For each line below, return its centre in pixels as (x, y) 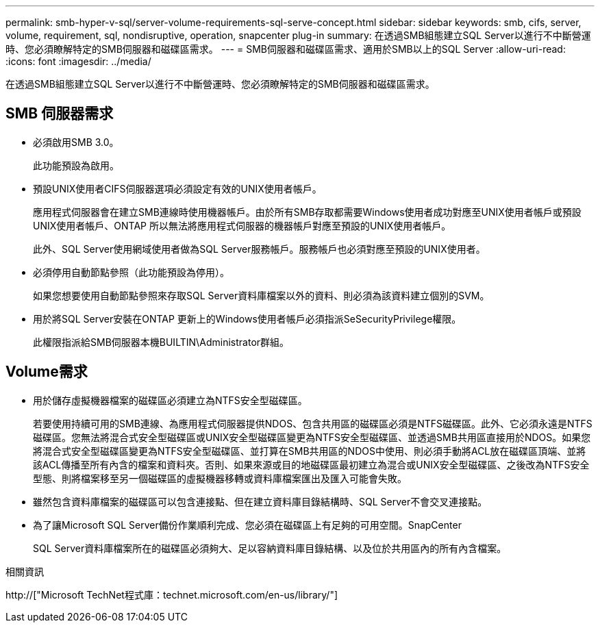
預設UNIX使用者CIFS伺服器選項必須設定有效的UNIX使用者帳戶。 (177, 188)
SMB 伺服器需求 (60, 114)
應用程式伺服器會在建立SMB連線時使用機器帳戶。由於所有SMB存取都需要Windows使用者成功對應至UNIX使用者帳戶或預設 (307, 212)
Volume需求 (47, 372)
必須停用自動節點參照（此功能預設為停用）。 (131, 272)
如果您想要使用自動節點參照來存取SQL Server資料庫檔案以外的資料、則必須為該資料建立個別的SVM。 (261, 295)
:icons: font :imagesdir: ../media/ (78, 61)
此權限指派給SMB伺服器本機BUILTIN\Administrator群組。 (161, 342)
